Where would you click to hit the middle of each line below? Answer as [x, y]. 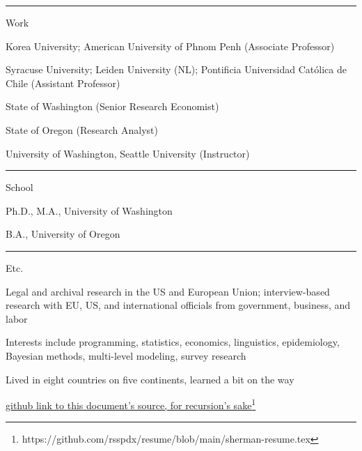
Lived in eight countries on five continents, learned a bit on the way [150, 379]
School [19, 187]
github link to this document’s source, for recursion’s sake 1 [131, 404]
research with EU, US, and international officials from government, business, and [178, 305]
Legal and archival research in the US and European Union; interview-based [168, 291]
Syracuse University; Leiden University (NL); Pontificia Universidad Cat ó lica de [176, 69]
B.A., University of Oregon [63, 234]
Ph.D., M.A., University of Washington [89, 210]
